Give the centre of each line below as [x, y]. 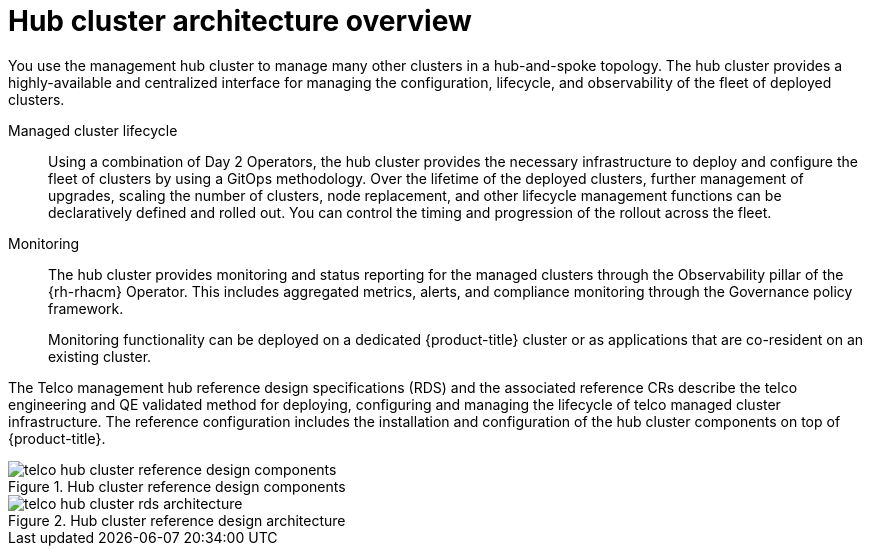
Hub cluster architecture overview [240, 21]
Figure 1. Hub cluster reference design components [177, 486]
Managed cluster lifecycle [93, 130]
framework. [86, 308]
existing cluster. [100, 356]
